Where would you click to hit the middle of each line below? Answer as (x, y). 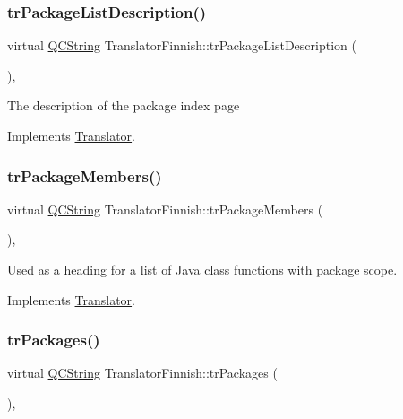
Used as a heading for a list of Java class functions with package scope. (202, 269)
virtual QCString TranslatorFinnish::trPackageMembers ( (165, 209)
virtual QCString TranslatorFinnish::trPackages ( (142, 373)
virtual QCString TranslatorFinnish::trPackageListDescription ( (182, 45)
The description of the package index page (124, 105)
